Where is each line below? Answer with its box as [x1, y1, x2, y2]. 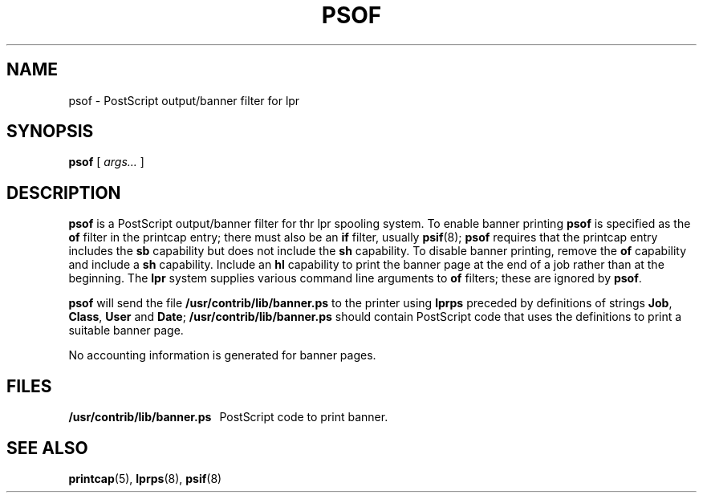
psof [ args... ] [68, 155, 144, 169]
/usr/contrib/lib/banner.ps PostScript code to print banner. [68, 410, 388, 424]
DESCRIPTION [6, 182, 121, 203]
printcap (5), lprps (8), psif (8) [68, 471, 222, 485]
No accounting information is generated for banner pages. [68, 348, 376, 363]
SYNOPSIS [6, 121, 94, 142]
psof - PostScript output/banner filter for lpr [68, 93, 300, 108]
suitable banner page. [68, 323, 184, 338]
